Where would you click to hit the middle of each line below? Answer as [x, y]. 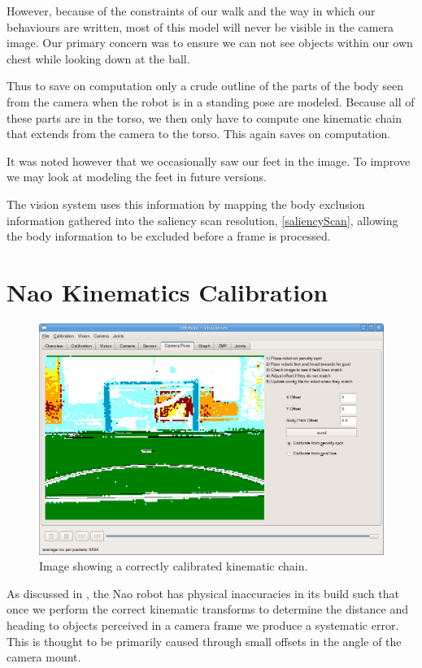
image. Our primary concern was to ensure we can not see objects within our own [210, 43]
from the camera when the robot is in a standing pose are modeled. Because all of [211, 101]
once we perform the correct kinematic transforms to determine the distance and [207, 609]
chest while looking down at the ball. [98, 58]
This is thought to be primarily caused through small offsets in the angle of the [204, 641]
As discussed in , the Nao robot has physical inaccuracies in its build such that [203, 593]
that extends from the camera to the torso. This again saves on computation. [199, 134]
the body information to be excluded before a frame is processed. [169, 236]
